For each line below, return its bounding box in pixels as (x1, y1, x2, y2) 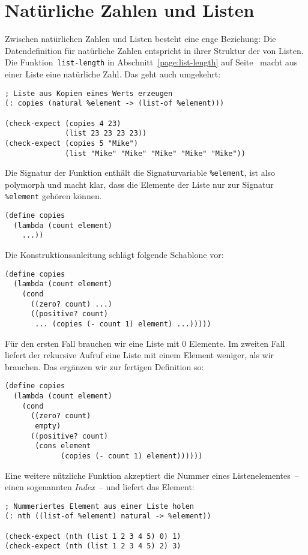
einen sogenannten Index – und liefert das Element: (5, 481, 195, 493)
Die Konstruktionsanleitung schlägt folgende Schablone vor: (5, 248, 224, 261)
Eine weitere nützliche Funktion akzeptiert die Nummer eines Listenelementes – (5, 469, 299, 481)
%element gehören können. (5, 190, 102, 202)
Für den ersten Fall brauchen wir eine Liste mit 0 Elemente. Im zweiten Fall (5, 337, 285, 349)
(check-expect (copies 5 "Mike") (5, 139, 138, 148)
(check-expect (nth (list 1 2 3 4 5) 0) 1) (5, 532, 181, 541)
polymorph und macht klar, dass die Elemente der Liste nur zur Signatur (5, 178, 274, 190)
